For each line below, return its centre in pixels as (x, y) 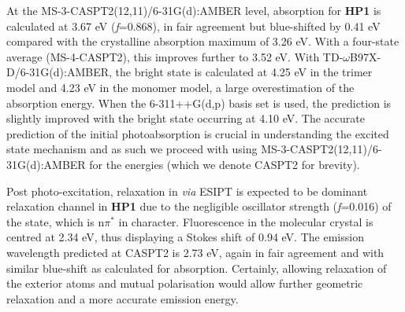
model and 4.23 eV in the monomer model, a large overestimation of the (180, 87)
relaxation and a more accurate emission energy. (123, 298)
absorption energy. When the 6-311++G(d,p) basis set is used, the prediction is (199, 103)
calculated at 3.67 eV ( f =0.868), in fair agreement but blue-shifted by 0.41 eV (193, 26)
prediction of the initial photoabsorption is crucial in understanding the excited (198, 133)
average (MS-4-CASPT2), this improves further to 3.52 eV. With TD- (175, 56)
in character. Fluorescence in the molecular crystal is (246, 221)
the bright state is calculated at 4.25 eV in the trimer (244, 72)
